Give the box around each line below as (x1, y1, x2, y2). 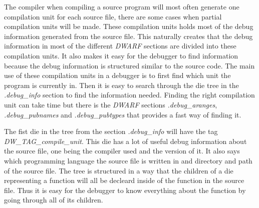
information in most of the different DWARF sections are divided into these (4, 40, 236, 51)
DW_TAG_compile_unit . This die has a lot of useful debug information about (4, 135, 247, 146)
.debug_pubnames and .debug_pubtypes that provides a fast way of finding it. (4, 109, 241, 119)
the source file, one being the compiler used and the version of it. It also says (4, 145, 240, 156)
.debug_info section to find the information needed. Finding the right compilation (4, 89, 255, 100)
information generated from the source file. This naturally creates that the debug (4, 30, 253, 41)
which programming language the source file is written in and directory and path (4, 155, 252, 165)
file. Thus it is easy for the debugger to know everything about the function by (4, 184, 246, 195)
